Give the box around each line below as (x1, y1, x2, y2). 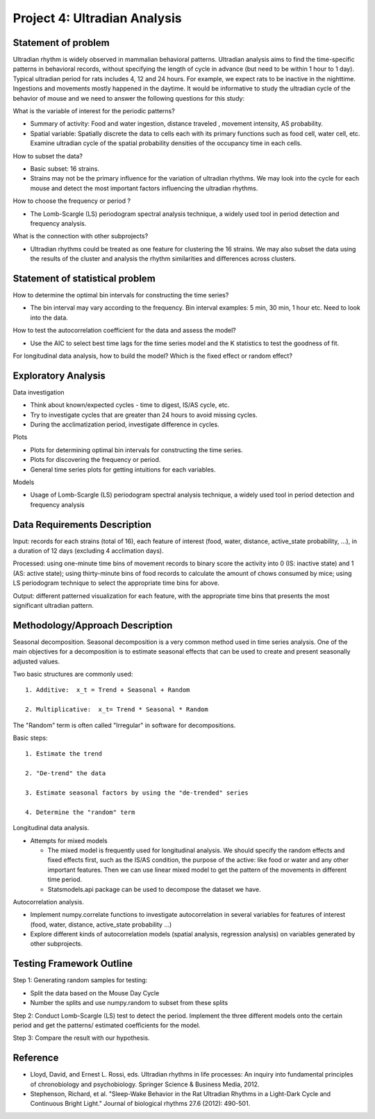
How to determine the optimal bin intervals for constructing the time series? (12, 291, 229, 299)
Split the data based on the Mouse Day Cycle (30, 988, 160, 997)
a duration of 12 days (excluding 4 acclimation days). (12, 547, 164, 555)
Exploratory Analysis (12, 370, 106, 381)
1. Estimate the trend (25, 750, 103, 758)
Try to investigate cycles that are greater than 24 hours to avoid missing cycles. (30, 411, 258, 419)
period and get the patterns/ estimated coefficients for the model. (12, 1021, 201, 1029)
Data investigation (12, 388, 65, 396)
